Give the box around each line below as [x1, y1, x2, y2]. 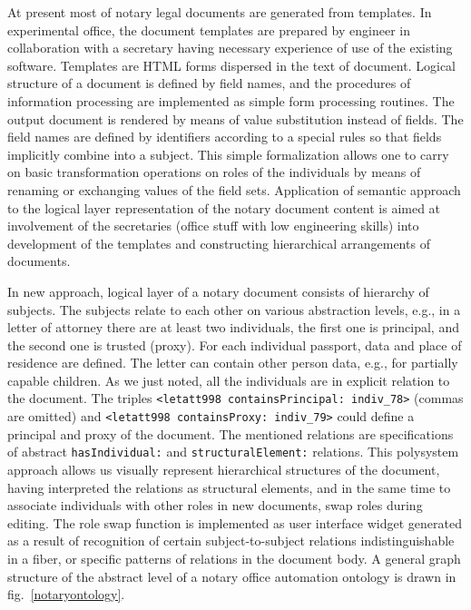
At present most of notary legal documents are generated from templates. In [7, 3, 432, 21]
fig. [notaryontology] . [7, 585, 125, 604]
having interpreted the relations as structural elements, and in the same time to [7, 477, 451, 497]
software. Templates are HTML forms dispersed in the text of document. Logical [7, 55, 456, 74]
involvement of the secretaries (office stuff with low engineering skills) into [7, 216, 419, 235]
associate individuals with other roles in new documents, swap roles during [7, 496, 423, 515]
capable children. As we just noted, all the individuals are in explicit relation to [7, 370, 450, 389]
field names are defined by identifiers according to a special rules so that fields [7, 127, 442, 146]
